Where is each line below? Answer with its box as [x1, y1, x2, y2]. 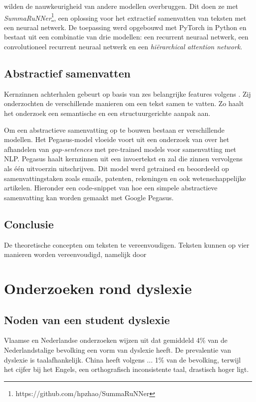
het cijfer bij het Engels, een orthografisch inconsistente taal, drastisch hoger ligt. [4, 364, 249, 374]
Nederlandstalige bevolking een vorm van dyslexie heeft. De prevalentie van [4, 344, 231, 355]
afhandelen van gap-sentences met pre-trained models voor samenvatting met [4, 144, 236, 154]
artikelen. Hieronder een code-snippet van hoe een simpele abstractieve [4, 183, 218, 193]
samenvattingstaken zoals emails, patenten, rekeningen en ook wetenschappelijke [4, 173, 246, 183]
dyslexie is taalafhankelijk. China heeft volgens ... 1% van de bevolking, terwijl [4, 354, 241, 365]
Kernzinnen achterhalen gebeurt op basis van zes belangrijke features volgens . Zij [4, 88, 251, 99]
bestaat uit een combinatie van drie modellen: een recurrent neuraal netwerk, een [4, 32, 249, 42]
